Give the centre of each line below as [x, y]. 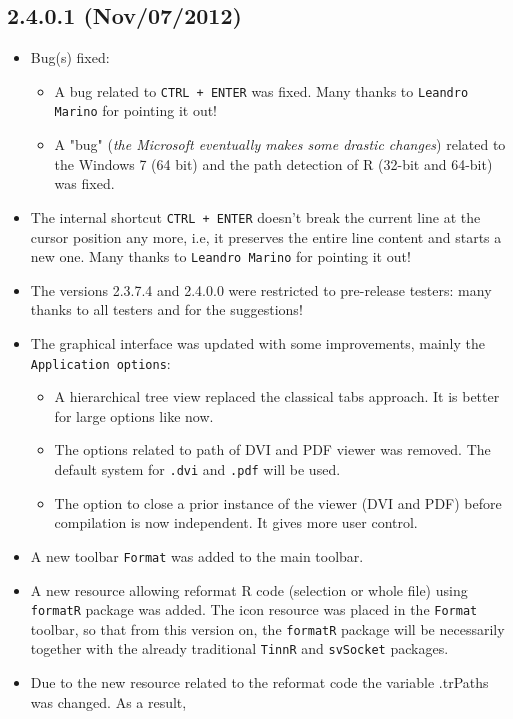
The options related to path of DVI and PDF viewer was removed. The [272, 449]
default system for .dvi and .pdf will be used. [197, 469]
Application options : [100, 362]
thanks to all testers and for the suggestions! [166, 309]
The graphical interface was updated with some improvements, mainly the [257, 342]
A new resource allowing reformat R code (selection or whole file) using [249, 589]
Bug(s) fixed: [70, 57]
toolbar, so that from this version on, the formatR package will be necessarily [267, 628]
